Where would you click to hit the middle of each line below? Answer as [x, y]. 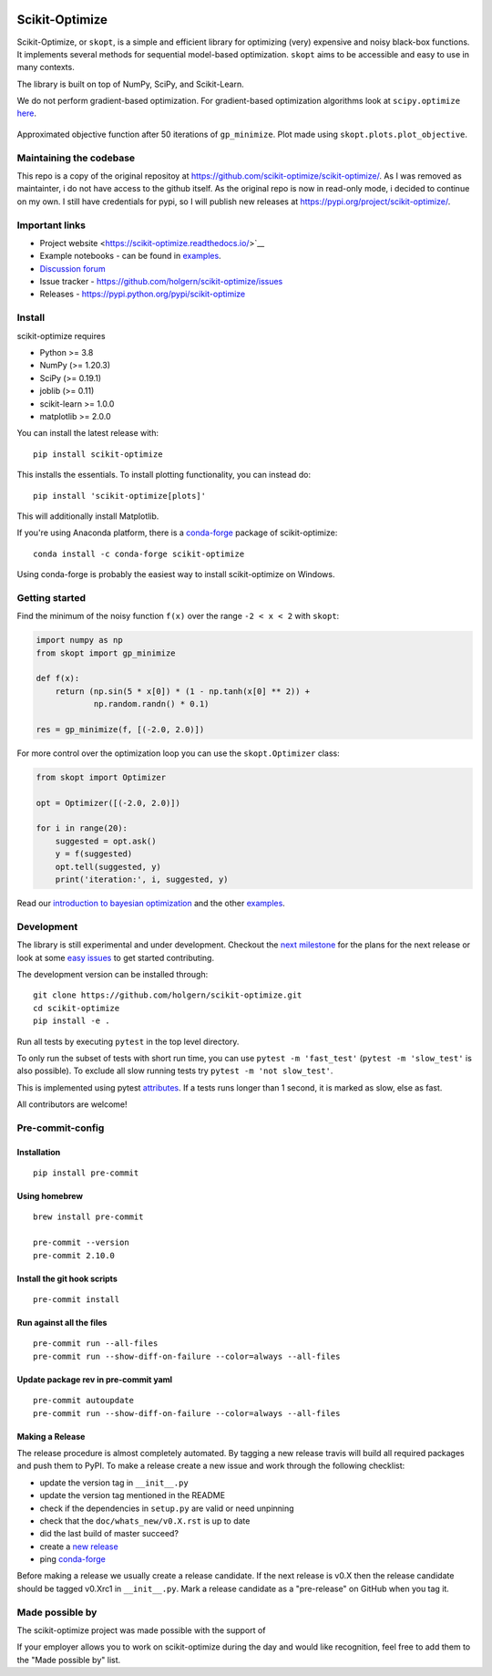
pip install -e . [72, 1021]
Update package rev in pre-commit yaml [95, 1379]
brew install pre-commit [88, 1217]
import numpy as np [79, 640]
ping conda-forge [73, 1559]
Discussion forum [72, 268]
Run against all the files [62, 1322]
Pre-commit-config [61, 1128]
